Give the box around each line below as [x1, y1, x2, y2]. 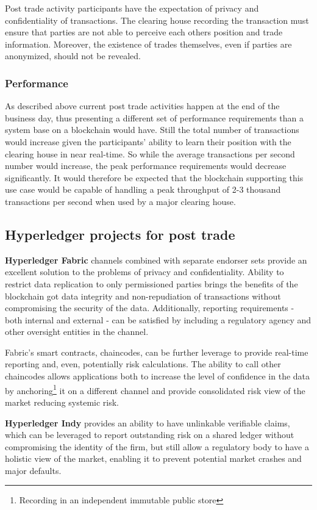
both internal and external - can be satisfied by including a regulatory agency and [5, 313, 312, 326]
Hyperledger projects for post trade [5, 224, 235, 243]
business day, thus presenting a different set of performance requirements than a [5, 111, 304, 124]
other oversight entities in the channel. [5, 325, 149, 338]
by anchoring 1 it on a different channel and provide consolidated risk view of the [5, 382, 305, 397]
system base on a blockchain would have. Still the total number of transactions [5, 123, 299, 136]
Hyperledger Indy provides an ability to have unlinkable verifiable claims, [5, 416, 290, 429]
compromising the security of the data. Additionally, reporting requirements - [5, 301, 294, 314]
